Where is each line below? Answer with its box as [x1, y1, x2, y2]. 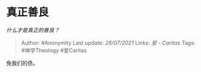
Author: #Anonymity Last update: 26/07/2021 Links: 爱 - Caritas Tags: [21, 39, 196, 46]
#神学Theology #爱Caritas [21, 46, 87, 54]
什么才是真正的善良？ [6, 26, 59, 34]
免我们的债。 [6, 59, 38, 67]
